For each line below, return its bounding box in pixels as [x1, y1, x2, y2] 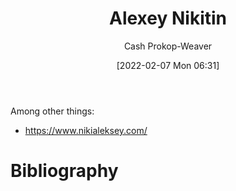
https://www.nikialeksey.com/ [24, 124, 148, 136]
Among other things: [10, 105, 95, 117]
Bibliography [10, 160, 119, 182]
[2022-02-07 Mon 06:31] [116, 59, 220, 71]
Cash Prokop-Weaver [123, 40, 213, 52]
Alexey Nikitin [109, 7, 227, 30]
